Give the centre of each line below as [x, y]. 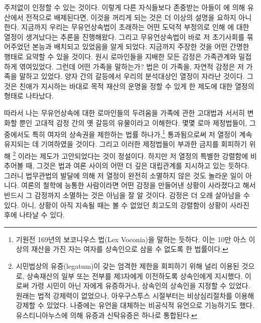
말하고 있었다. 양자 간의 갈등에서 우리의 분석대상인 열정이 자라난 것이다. [132, 76]
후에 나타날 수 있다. [34, 215]
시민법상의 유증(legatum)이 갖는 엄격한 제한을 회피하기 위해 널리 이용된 [127, 265]
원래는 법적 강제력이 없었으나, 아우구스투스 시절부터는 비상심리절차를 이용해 [135, 295]
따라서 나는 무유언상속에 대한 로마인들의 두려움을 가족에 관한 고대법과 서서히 [124, 112]
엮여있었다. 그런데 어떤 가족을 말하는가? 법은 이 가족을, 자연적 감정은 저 [132, 66]
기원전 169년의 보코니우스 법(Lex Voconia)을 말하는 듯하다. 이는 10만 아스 [131, 239]
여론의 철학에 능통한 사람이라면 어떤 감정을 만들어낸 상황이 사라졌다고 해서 [139, 185]
